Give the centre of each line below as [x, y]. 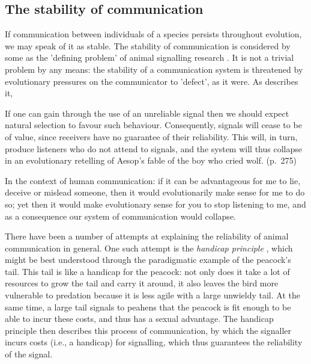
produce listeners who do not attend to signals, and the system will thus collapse [153, 148]
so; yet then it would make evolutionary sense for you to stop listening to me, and [155, 204]
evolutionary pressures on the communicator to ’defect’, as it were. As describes [152, 81]
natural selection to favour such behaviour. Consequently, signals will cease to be [153, 125]
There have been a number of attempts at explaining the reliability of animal [147, 236]
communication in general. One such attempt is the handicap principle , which [149, 248]
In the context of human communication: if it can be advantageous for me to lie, [153, 180]
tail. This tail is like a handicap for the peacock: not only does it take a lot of [147, 271]
